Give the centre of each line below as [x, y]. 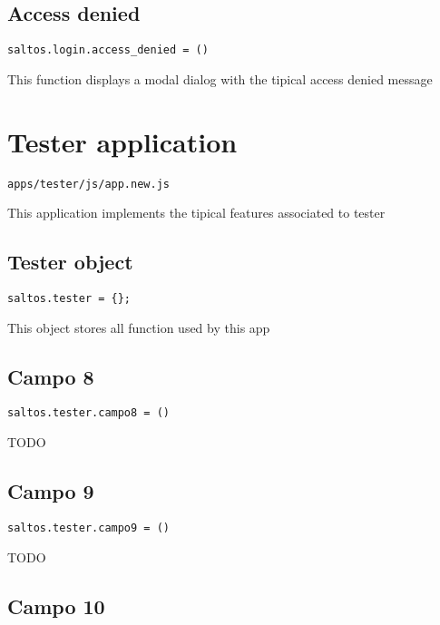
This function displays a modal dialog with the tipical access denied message [220, 78]
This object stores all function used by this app [139, 327]
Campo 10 [56, 605]
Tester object [70, 262]
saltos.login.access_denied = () [108, 50]
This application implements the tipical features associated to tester [196, 213]
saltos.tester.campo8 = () [88, 413]
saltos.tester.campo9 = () [88, 527]
